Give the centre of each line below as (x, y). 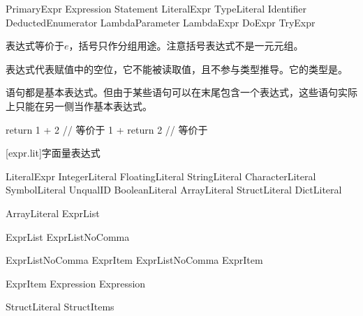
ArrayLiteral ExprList (53, 213)
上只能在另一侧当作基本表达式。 (79, 105)
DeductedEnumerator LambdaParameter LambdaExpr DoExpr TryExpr (161, 22)
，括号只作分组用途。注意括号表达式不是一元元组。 (186, 46)
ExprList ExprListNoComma (68, 236)
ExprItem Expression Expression (76, 283)
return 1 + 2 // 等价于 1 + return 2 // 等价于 (107, 129)
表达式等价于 (35, 46)
